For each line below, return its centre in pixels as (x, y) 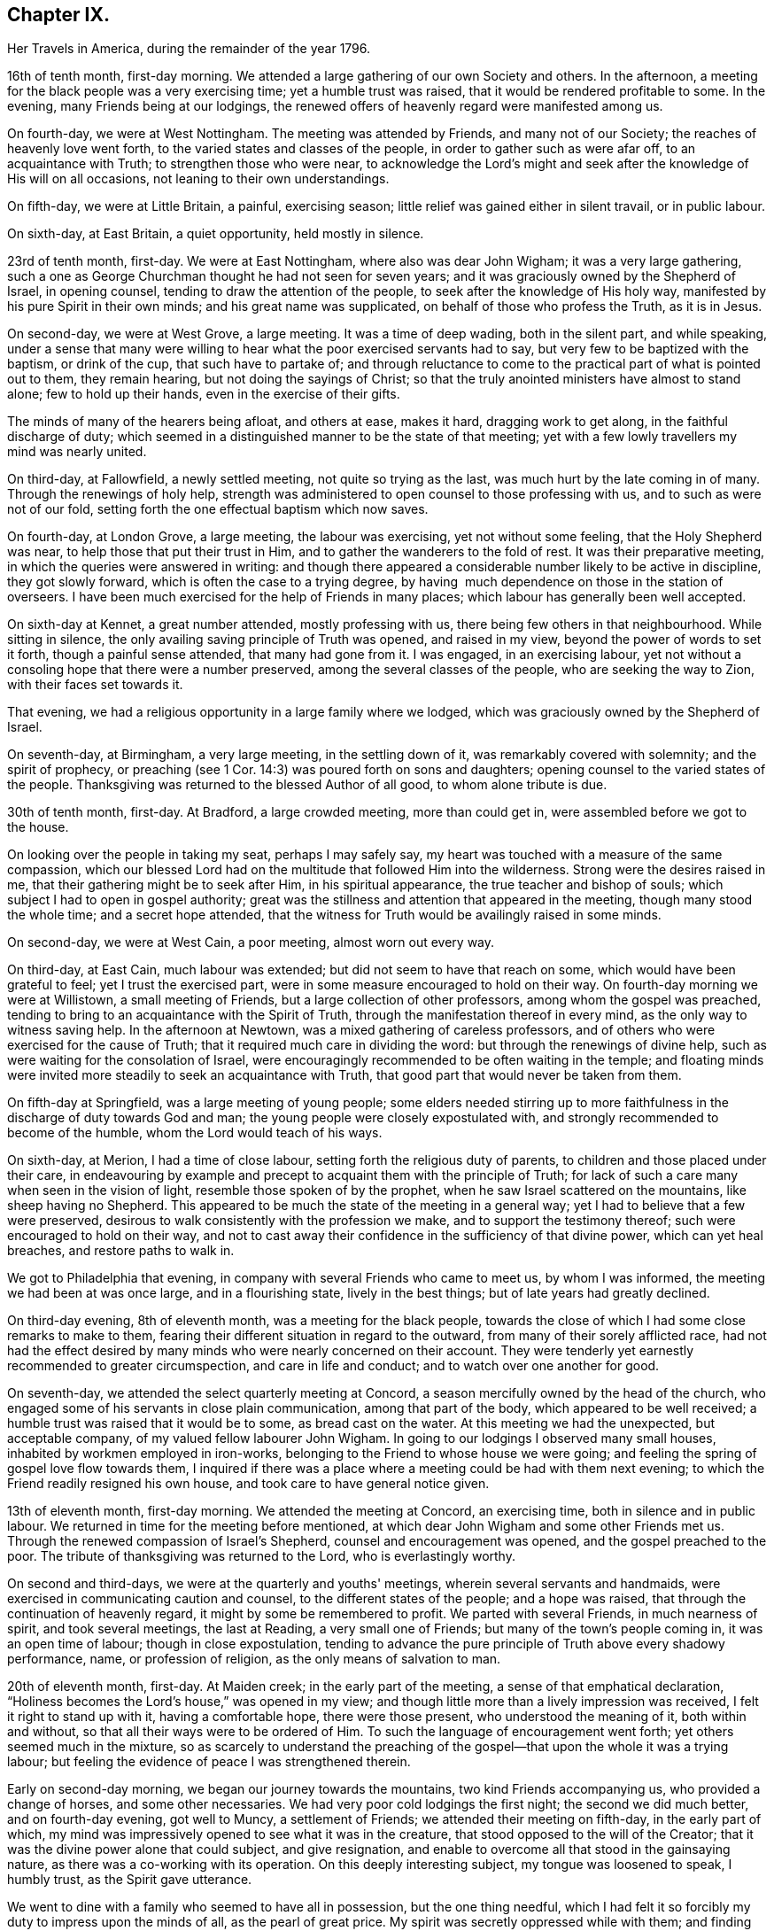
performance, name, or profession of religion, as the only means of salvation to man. (254, 1659)
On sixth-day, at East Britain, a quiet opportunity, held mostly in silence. (216, 234)
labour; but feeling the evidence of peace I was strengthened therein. (209, 1762)
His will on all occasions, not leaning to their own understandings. (198, 179)
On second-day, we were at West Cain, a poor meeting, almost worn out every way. (251, 942)
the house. (38, 827)
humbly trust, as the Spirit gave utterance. (130, 1880)
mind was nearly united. (77, 452)
